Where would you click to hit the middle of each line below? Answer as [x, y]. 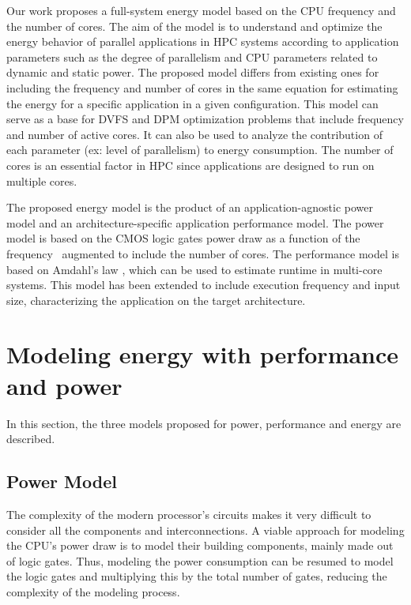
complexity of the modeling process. [93, 591]
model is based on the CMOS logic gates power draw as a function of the [183, 238]
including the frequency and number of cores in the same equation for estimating [202, 87]
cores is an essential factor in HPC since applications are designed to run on [190, 165]
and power [64, 385]
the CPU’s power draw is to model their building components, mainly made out [200, 545]
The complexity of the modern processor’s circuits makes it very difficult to [189, 514]
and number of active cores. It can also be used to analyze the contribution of [194, 134]
